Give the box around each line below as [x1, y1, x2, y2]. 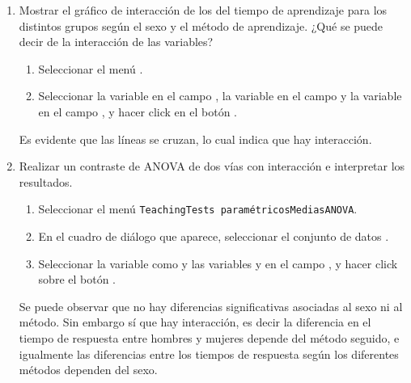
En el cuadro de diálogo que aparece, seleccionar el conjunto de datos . [38, 228, 389, 244]
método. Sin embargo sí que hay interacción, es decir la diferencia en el [19, 314, 371, 330]
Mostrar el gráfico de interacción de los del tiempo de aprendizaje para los [19, 2, 388, 18]
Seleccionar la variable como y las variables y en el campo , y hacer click [38, 255, 398, 271]
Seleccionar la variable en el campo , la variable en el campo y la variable [38, 87, 402, 104]
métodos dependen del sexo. [19, 361, 158, 378]
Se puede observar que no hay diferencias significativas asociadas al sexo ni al [19, 297, 403, 314]
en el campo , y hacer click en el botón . [38, 103, 237, 120]
